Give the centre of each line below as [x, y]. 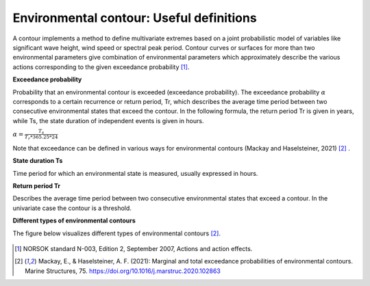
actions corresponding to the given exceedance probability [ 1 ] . [101, 67]
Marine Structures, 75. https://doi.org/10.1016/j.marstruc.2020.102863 [123, 271]
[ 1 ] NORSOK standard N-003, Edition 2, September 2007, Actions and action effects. [134, 248]
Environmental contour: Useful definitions [135, 18]
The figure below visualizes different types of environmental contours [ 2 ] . [116, 233]
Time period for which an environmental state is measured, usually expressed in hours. [135, 173]
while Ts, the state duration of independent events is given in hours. [108, 120]
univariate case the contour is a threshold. [72, 208]
